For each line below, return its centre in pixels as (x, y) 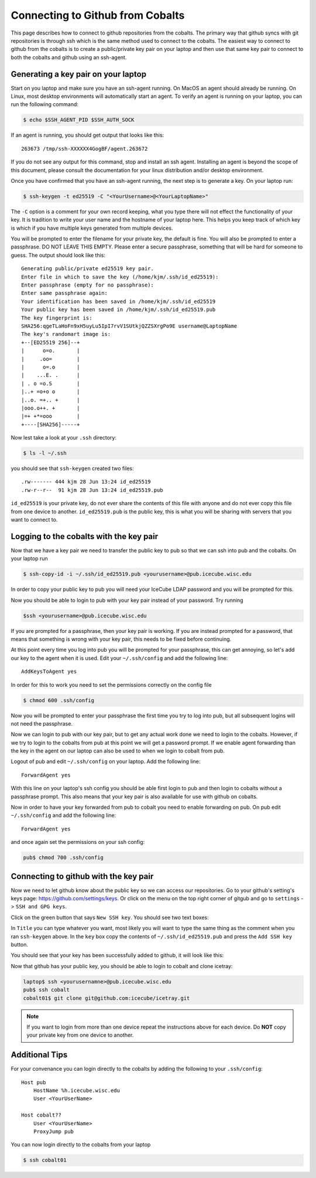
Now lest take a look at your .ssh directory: (64, 438)
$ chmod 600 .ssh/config (59, 700)
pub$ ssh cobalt (47, 990)
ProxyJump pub (54, 1131)
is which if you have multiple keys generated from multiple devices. (92, 228)
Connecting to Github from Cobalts (98, 15)
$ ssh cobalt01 (45, 1160)
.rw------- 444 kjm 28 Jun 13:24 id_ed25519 (86, 482)
